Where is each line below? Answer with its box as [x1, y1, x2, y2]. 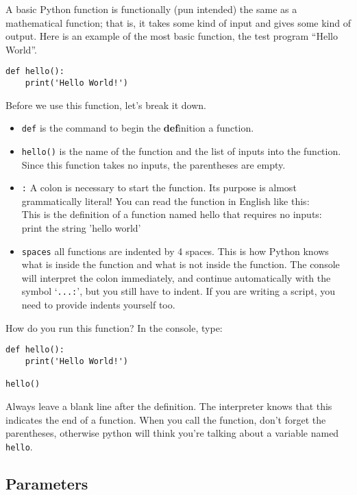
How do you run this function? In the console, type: [5, 320, 223, 335]
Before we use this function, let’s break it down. [5, 97, 206, 112]
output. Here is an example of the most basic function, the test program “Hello [5, 29, 338, 43]
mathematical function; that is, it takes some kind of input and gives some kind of [5, 15, 351, 29]
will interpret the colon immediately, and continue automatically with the [21, 270, 331, 285]
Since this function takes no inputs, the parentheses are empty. [21, 157, 286, 171]
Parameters [5, 472, 88, 494]
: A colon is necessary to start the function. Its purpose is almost [21, 180, 297, 195]
